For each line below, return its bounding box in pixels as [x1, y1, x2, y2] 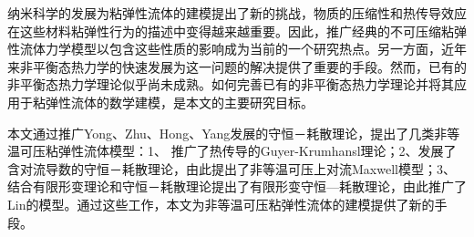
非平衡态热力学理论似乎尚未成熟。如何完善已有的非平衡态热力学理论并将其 [7, 75, 454, 94]
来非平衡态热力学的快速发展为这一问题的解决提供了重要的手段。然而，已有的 [7, 57, 467, 76]
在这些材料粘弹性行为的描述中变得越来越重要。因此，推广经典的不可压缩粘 [7, 21, 454, 40]
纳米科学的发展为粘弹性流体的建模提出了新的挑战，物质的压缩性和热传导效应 [7, 4, 467, 22]
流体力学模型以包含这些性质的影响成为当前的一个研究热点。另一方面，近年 [19, 39, 467, 58]
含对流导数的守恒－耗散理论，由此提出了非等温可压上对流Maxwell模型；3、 [7, 159, 456, 178]
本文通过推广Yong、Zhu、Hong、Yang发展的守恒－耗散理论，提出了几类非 [7, 123, 448, 142]
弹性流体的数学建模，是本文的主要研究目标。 [45, 92, 314, 111]
